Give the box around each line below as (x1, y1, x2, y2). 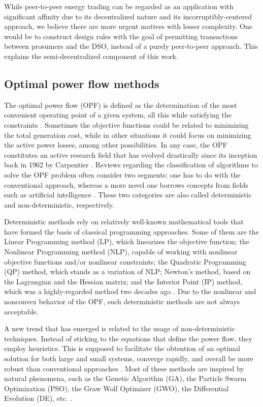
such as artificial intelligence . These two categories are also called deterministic (4, 189, 252, 200)
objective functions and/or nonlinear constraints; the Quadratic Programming (4, 256, 246, 267)
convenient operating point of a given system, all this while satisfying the (4, 109, 232, 120)
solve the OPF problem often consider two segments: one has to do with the (4, 169, 241, 180)
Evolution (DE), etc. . (4, 393, 73, 403)
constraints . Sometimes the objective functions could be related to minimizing (4, 119, 249, 130)
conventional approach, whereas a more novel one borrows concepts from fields (4, 179, 248, 190)
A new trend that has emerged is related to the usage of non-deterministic (4, 323, 235, 334)
